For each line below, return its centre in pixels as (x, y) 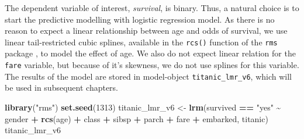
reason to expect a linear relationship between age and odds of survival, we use (146, 31)
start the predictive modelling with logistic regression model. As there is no (140, 19)
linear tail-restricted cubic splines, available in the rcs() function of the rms (141, 42)
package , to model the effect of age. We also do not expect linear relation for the (150, 53)
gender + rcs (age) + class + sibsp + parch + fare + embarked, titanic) (137, 118)
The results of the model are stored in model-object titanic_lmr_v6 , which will (148, 76)
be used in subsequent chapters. (62, 88)
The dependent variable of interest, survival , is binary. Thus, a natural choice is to (152, 8)
